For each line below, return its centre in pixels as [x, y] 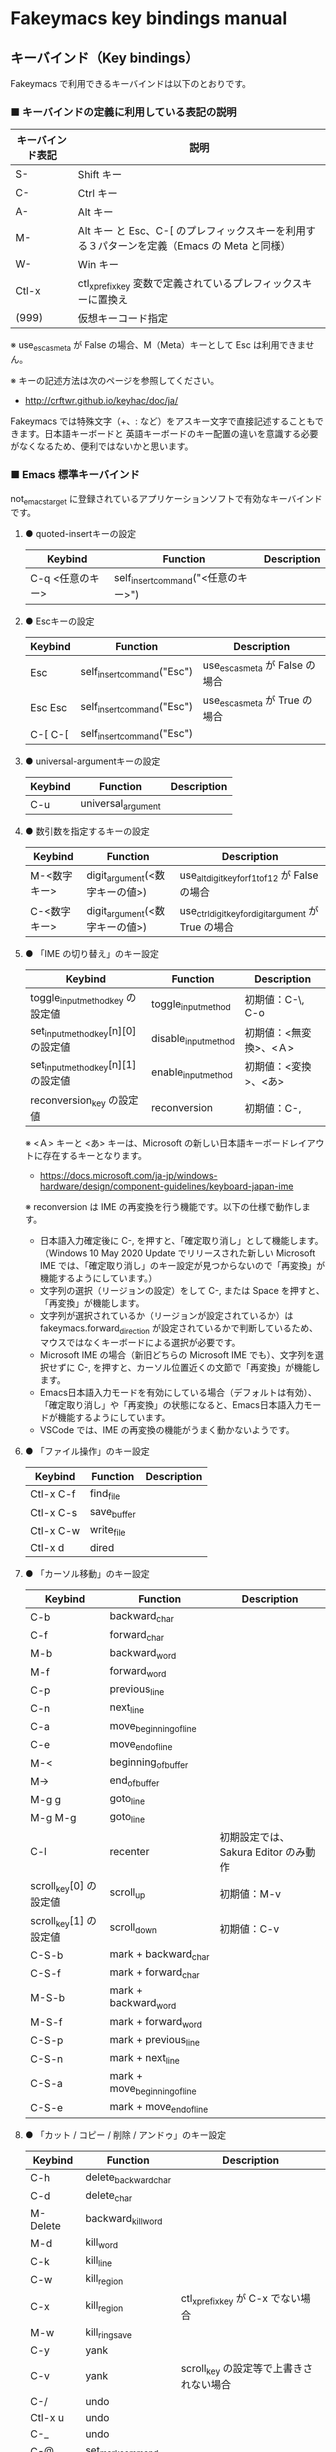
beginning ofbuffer [149, 1763]
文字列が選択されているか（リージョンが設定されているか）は [166, 1316]
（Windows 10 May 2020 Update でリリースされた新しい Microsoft [177, 1253]
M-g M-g [53, 1818]
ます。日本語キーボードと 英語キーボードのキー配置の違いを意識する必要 [168, 434]
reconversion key [68, 1101]
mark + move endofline [158, 2108]
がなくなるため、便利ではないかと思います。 [102, 446]
